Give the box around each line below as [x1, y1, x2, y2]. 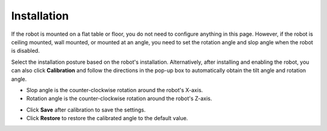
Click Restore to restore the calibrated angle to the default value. [26, 115, 188, 122]
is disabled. [11, 47, 40, 55]
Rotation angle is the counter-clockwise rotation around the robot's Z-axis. [26, 95, 213, 102]
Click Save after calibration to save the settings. [26, 106, 146, 113]
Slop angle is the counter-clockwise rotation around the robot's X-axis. [26, 86, 203, 93]
